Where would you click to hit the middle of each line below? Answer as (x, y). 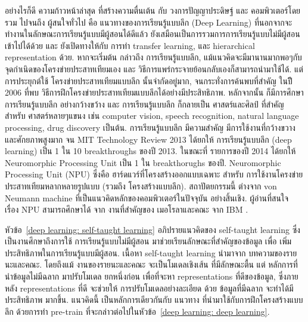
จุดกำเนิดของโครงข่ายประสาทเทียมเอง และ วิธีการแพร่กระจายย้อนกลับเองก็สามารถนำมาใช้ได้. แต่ (154, 68)
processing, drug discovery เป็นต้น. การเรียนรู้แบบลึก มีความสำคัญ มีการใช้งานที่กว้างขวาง (150, 127)
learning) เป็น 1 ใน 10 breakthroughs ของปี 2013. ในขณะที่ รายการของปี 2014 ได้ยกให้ (150, 151)
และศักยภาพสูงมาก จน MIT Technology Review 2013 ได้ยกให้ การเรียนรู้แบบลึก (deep (148, 139)
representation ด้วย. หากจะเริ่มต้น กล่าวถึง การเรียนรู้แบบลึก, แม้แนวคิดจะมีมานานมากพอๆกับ (153, 57)
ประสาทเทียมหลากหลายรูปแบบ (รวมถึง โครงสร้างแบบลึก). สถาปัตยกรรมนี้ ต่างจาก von (141, 185)
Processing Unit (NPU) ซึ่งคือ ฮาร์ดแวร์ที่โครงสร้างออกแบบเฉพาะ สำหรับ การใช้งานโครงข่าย (154, 174)
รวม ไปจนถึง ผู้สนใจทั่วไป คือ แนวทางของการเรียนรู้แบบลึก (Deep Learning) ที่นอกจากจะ (149, 22)
